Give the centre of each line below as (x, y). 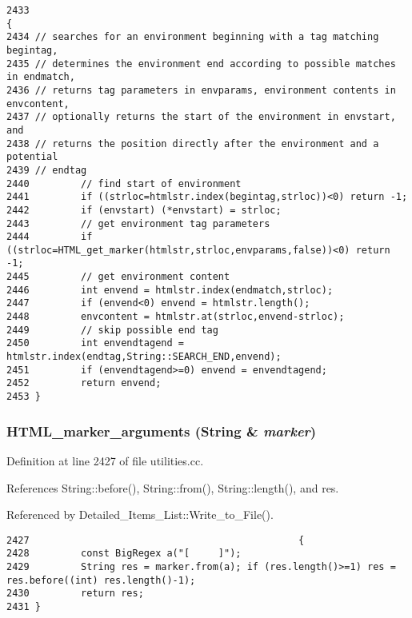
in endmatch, (41, 77)
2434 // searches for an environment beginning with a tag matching (193, 37)
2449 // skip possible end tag (112, 330)
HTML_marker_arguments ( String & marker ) (162, 431)
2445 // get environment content (118, 277)
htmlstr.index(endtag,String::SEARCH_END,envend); (144, 357)
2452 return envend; (84, 383)
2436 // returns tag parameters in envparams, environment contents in (201, 90)
